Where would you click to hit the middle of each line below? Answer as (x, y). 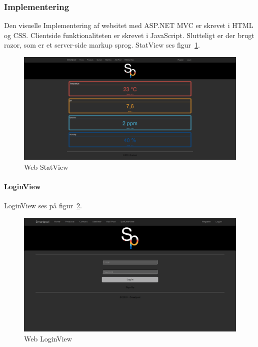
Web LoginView (48, 338)
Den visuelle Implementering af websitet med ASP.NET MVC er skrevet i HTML (129, 25)
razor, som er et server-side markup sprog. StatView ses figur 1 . (102, 45)
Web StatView (46, 166)
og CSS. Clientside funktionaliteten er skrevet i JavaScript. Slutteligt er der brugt (129, 35)
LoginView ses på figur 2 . (43, 206)
